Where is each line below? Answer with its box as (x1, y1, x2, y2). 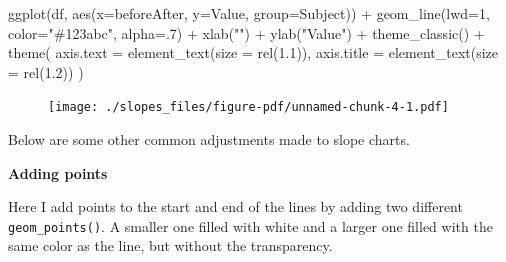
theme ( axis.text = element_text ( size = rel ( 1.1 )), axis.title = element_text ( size (8, 42, 499, 63)
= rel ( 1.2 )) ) (8, 61, 84, 82)
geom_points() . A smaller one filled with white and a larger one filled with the (8, 215, 493, 236)
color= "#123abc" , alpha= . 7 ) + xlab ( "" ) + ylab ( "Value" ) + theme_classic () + (8, 22, 485, 43)
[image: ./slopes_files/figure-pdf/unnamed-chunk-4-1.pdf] (48, 100, 449, 115)
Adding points (8, 162, 108, 183)
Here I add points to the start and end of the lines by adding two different (8, 196, 463, 217)
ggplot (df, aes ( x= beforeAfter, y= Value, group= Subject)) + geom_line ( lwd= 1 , (8, 3, 490, 23)
